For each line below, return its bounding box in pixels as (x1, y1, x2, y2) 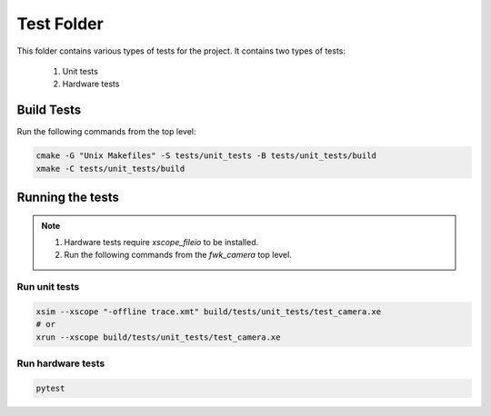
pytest (35, 382, 65, 393)
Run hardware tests (16, 357, 105, 370)
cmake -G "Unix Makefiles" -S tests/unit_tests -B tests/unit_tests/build (35, 151, 377, 161)
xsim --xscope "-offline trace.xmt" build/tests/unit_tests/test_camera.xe (35, 306, 382, 317)
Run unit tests (16, 281, 80, 293)
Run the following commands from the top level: (16, 126, 196, 137)
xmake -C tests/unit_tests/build (35, 163, 185, 173)
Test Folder (16, 14, 104, 34)
